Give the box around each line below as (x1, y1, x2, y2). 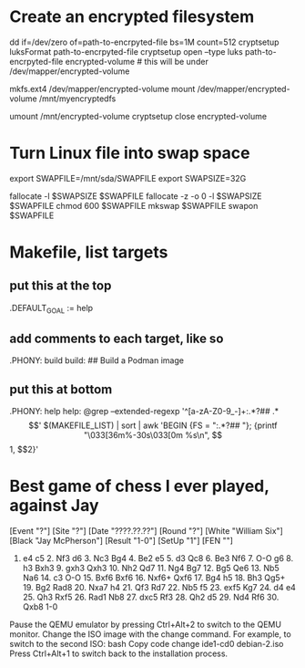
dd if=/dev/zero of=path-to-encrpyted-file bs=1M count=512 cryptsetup (9, 37, 280, 47)
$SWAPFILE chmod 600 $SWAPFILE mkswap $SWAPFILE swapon (9, 200, 259, 211)
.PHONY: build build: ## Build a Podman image (9, 355, 185, 366)
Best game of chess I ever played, (9, 476, 269, 496)
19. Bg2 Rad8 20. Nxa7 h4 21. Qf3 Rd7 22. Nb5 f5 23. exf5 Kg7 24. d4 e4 (22, 582, 296, 593)
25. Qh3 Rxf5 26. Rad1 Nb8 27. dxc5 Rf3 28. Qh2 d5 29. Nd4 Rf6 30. (22, 591, 280, 603)
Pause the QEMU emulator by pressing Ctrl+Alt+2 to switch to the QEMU (9, 619, 282, 631)
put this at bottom (9, 381, 113, 397)
